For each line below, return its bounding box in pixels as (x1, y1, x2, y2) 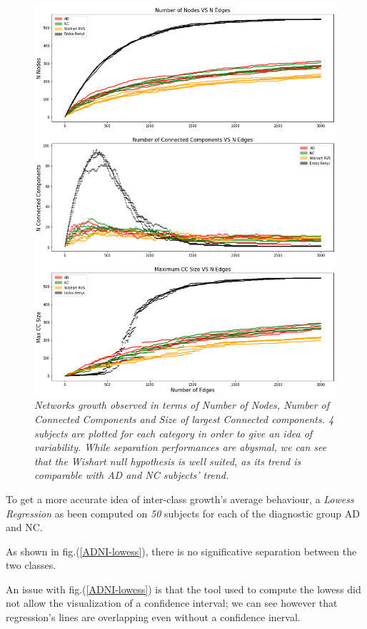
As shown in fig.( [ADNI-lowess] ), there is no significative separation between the (6, 543, 357, 558)
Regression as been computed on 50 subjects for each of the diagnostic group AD (6, 505, 360, 520)
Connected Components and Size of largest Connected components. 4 (34, 411, 334, 426)
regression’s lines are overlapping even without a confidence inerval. (6, 610, 301, 625)
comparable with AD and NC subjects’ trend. (34, 467, 229, 482)
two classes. (6, 558, 56, 573)
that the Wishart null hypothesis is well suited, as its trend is (34, 453, 301, 468)
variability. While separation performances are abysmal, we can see (34, 440, 327, 455)
